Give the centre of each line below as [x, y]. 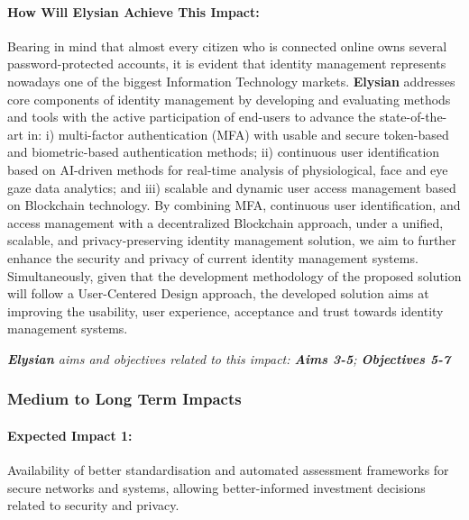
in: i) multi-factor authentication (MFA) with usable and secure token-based [238, 134]
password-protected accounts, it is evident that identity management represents [227, 64]
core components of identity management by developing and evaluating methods [229, 99]
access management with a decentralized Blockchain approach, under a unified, [225, 222]
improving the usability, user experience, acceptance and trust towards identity [225, 310]
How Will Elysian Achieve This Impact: [133, 11]
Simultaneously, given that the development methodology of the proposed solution [234, 275]
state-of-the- [413, 117]
